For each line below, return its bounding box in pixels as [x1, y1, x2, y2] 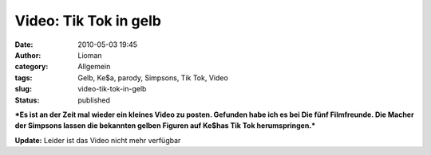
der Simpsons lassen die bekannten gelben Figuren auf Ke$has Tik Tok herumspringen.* [14, 121, 316, 130]
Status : [14, 95, 40, 105]
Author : [14, 50, 42, 60]
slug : [14, 84, 32, 94]
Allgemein [77, 62, 111, 72]
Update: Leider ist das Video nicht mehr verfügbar [14, 135, 181, 145]
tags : [14, 72, 33, 83]
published [77, 95, 111, 105]
